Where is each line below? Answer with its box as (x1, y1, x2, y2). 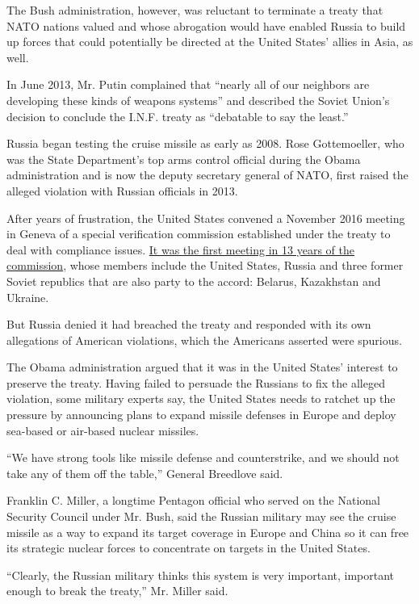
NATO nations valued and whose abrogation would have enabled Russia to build (6, 17, 406, 34)
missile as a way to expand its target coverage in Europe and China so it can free (6, 523, 409, 540)
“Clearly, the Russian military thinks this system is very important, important (6, 566, 395, 583)
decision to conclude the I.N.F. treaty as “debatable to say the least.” (6, 107, 349, 124)
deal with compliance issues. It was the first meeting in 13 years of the (6, 241, 354, 258)
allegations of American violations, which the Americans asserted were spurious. (6, 331, 402, 348)
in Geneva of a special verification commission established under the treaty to (6, 225, 391, 242)
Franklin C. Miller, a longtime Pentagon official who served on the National (6, 492, 380, 509)
